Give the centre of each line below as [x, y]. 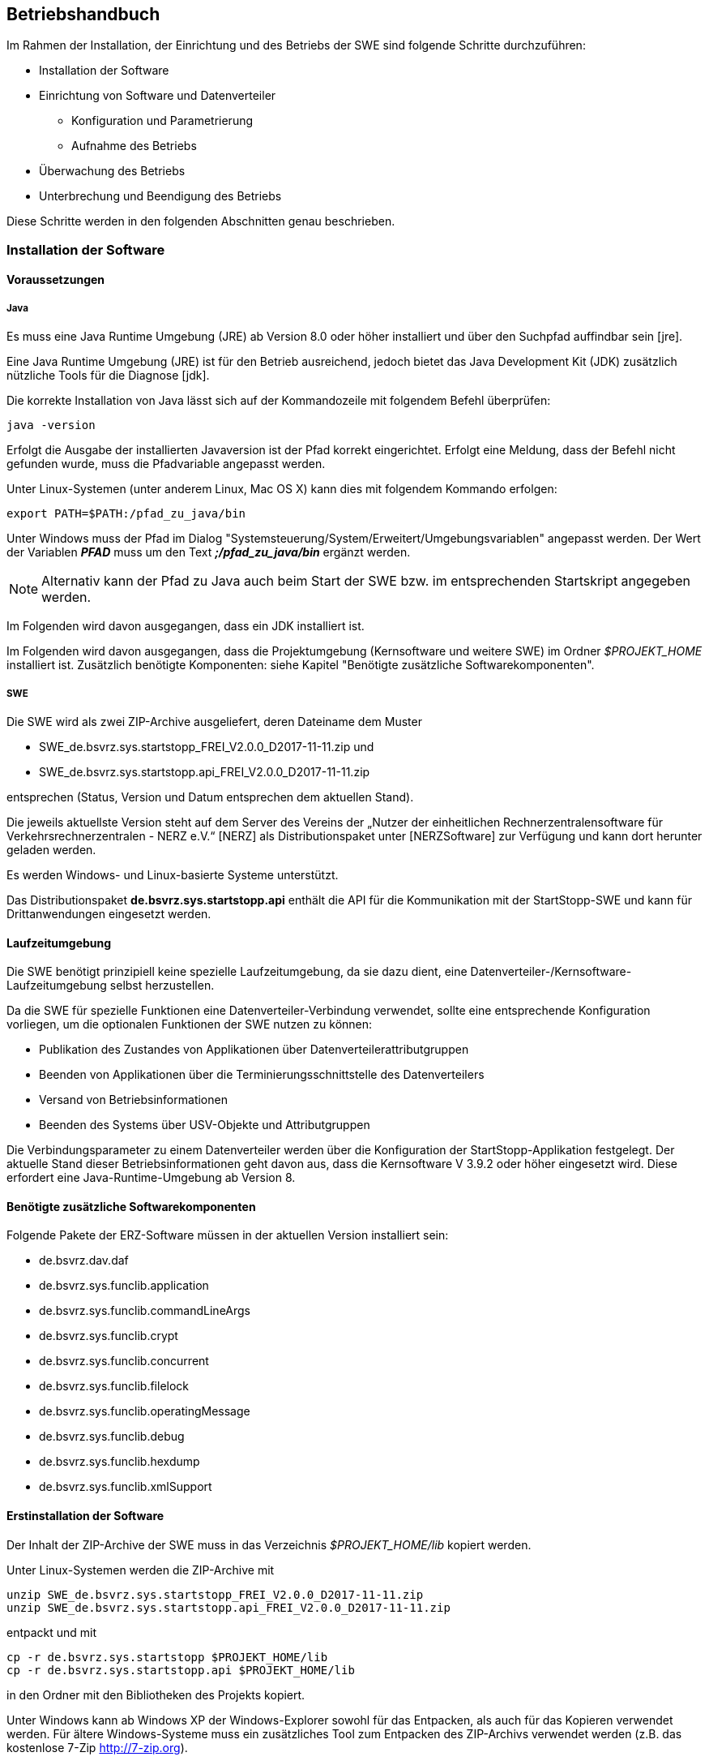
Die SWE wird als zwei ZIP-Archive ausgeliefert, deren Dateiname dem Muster [214, 721]
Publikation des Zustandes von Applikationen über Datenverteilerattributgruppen [254, 1050]
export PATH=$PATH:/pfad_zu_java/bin [126, 514]
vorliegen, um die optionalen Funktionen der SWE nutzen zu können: [190, 1024]
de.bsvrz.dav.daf [84, 1261]
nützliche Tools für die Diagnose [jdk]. [108, 376]
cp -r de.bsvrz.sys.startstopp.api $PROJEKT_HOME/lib [181, 1670]
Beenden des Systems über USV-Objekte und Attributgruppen [205, 1125]
